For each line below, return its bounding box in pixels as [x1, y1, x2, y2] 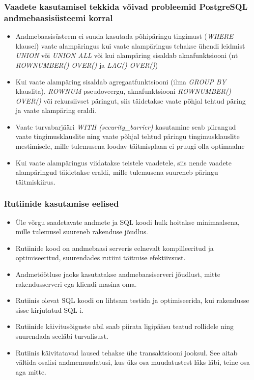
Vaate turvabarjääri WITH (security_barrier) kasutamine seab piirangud [15, 121, 236, 132]
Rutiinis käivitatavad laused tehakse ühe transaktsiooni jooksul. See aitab [15, 347, 238, 357]
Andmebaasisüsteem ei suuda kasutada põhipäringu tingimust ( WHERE [15, 31, 233, 41]
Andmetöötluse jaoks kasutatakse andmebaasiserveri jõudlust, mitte [15, 269, 221, 279]
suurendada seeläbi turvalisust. [15, 331, 109, 341]
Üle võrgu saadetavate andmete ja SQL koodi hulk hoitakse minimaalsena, [15, 217, 240, 227]
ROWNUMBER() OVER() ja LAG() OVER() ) [15, 59, 158, 70]
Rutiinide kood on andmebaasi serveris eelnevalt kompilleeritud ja [15, 243, 214, 253]
